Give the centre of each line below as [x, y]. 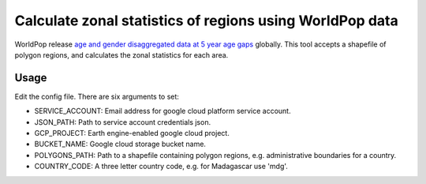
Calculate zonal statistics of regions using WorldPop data [206, 21]
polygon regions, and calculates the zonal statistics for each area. [121, 54]
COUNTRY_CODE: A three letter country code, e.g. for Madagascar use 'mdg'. [161, 167]
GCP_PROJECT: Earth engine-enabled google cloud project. [132, 133]
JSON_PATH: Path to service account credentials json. [123, 122]
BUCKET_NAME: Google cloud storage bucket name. [120, 144]
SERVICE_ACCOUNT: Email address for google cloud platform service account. [163, 111]
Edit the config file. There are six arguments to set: [97, 96]
